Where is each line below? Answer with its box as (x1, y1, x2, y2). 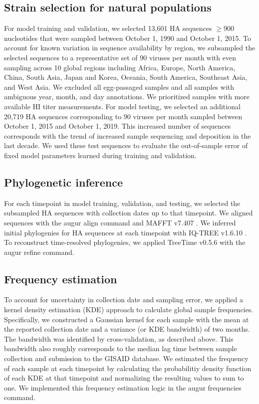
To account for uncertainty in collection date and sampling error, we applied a (4, 294, 244, 305)
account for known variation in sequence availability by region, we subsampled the (4, 42, 256, 53)
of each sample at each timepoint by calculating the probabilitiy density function (4, 363, 252, 373)
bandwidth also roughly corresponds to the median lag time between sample (4, 343, 237, 354)
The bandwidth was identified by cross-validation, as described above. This (4, 333, 234, 344)
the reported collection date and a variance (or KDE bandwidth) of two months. (4, 324, 250, 334)
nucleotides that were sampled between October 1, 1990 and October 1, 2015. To (4, 32, 251, 43)
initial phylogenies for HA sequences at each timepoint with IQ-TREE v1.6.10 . (4, 227, 247, 237)
